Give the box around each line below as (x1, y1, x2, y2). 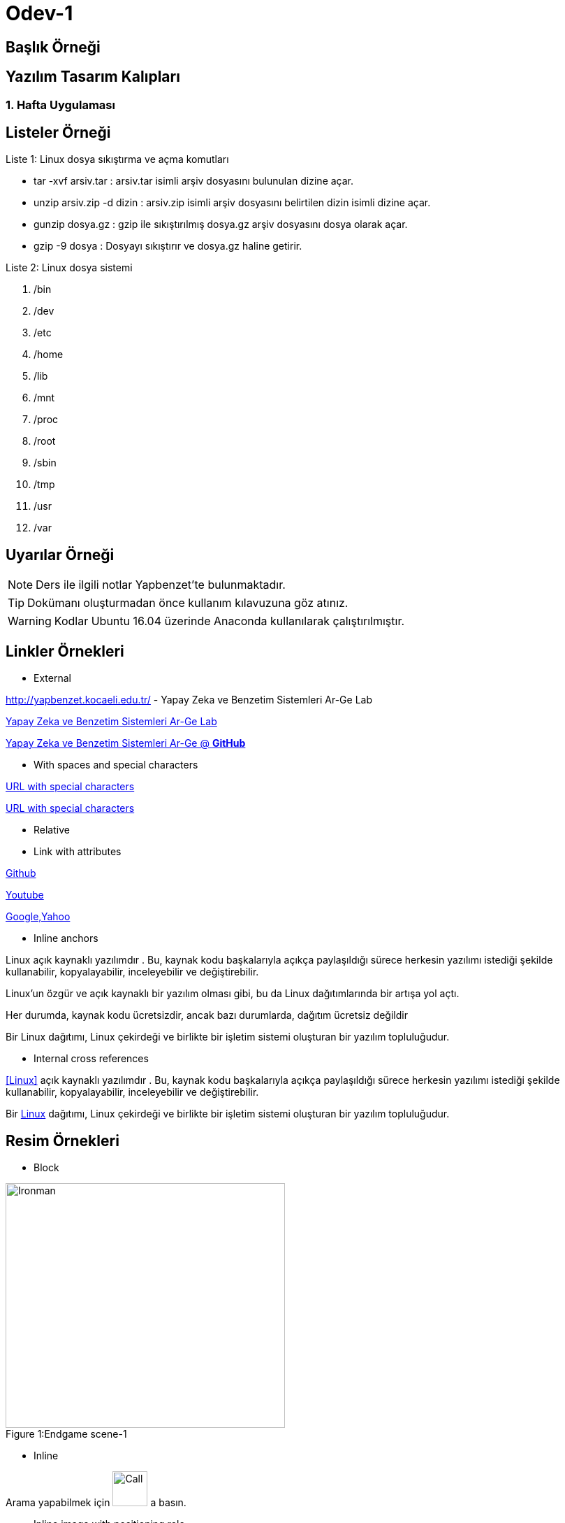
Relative (34, 824, 70, 836)
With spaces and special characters (34, 759, 198, 771)
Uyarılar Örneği (6, 545, 115, 564)
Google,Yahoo (6, 910, 71, 923)
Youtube (6, 889, 44, 901)
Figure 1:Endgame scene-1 (6, 1427, 127, 1440)
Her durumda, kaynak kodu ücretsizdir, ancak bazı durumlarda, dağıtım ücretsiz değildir (6, 1009, 408, 1022)
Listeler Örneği (6, 124, 111, 142)
